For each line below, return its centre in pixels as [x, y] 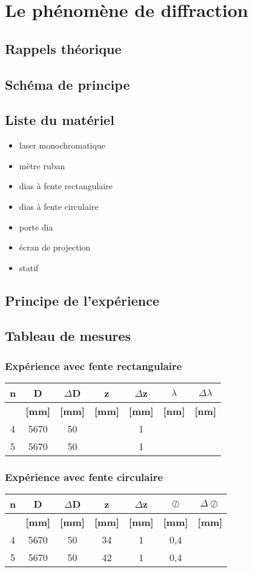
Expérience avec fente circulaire [84, 477]
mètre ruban [42, 165]
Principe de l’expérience [82, 300]
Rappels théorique [63, 48]
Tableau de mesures [68, 336]
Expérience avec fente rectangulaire [94, 365]
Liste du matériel [60, 120]
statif [29, 267]
